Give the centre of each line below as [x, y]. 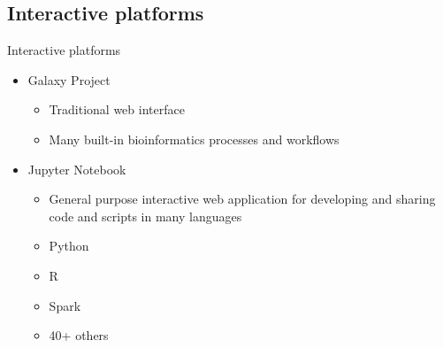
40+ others [79, 335]
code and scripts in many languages [145, 216]
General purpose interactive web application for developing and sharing [242, 199]
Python [69, 246]
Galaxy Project [69, 79]
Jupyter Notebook [77, 169]
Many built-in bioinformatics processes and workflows [194, 139]
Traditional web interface [117, 109]
